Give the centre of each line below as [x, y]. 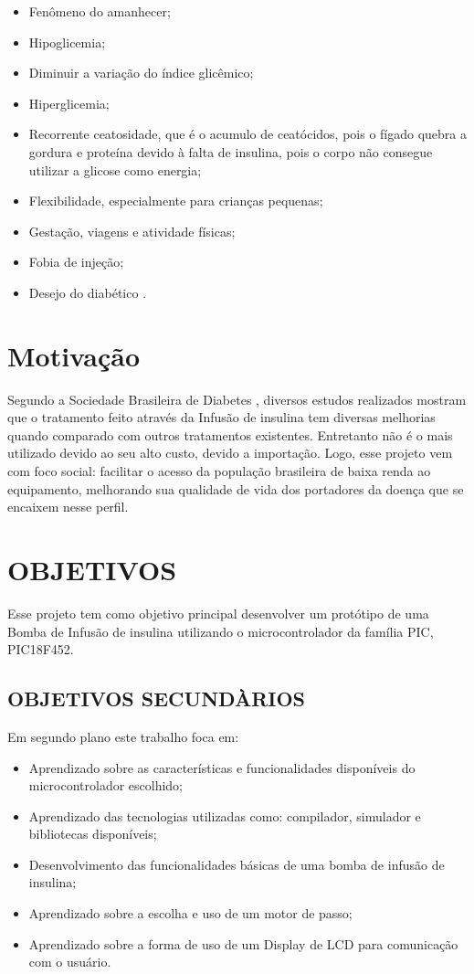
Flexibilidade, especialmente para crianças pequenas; [176, 201]
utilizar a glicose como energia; [115, 169]
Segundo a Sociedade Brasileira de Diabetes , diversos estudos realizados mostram [237, 399]
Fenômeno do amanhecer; [100, 11]
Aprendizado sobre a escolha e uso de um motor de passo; [190, 913]
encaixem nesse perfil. [68, 507]
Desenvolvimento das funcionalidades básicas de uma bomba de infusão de [237, 864]
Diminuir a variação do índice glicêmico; [141, 73]
